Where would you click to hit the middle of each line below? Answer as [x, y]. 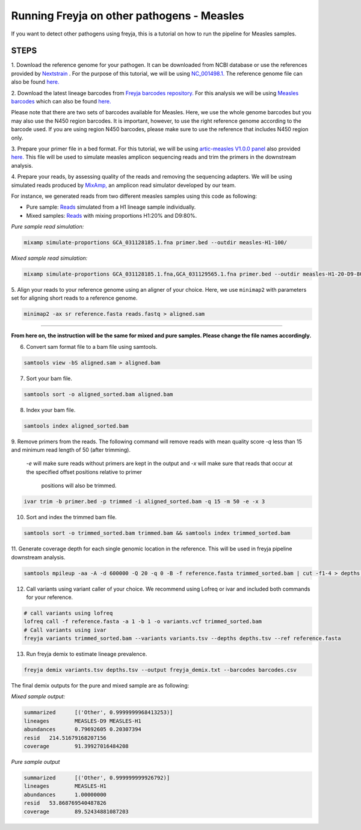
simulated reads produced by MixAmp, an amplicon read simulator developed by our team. [124, 185]
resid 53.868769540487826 [65, 803]
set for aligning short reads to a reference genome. [74, 298]
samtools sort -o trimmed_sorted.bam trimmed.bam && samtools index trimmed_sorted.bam [157, 533]
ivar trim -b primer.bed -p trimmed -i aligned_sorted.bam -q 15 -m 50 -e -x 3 [144, 502]
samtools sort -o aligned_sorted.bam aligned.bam [98, 394]
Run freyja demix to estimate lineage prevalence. [87, 654]
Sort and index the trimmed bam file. [72, 517]
